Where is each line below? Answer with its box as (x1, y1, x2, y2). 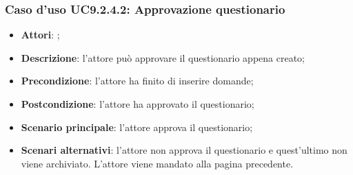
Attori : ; (21, 27, 60, 42)
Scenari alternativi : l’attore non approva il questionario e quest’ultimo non (21, 143, 347, 157)
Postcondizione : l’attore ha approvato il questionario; (21, 97, 254, 110)
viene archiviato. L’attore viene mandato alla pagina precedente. (21, 156, 294, 170)
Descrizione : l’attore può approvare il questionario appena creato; (21, 50, 305, 65)
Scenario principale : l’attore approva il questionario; (21, 119, 253, 134)
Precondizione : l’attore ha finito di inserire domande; (21, 73, 254, 88)
